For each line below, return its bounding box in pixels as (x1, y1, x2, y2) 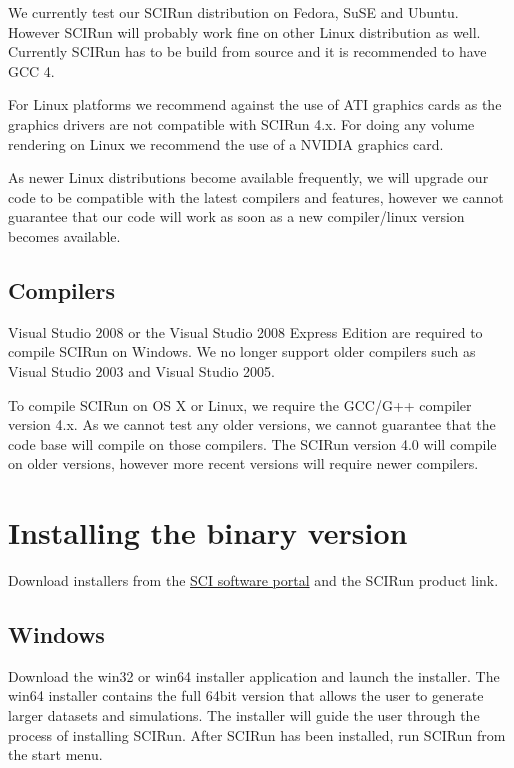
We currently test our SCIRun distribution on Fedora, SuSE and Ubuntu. (8, 2, 459, 22)
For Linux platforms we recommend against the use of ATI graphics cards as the (8, 94, 502, 115)
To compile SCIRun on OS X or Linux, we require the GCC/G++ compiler (8, 394, 472, 415)
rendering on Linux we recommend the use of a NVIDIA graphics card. (8, 133, 444, 154)
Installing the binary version (8, 512, 408, 553)
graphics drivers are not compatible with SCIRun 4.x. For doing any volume (8, 113, 475, 134)
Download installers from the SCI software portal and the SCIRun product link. (8, 570, 499, 591)
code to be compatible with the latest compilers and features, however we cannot (8, 186, 504, 207)
